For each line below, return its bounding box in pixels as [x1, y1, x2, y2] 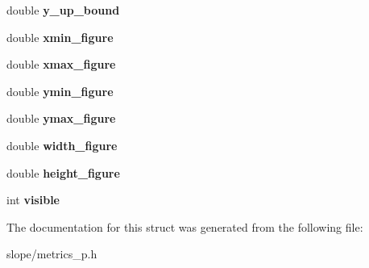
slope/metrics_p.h [6, 245, 97, 262]
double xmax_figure [6, 56, 116, 73]
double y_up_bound [6, 2, 120, 18]
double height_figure [6, 164, 120, 181]
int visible [6, 191, 60, 208]
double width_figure [6, 136, 118, 153]
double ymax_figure [6, 110, 116, 127]
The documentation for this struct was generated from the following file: [6, 218, 363, 235]
